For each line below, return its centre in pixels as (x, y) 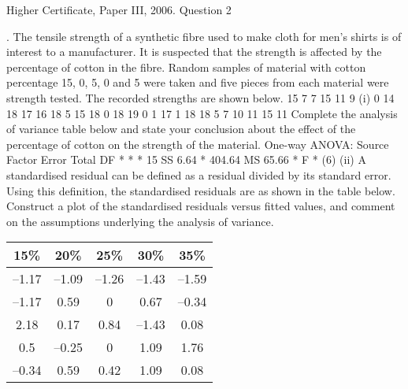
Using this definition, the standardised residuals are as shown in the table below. (201, 190)
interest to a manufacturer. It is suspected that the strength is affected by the (194, 52)
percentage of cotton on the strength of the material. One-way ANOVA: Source (198, 144)
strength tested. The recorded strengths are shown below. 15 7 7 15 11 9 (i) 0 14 (200, 97)
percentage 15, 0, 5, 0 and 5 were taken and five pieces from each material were (198, 82)
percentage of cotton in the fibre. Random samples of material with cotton (186, 67)
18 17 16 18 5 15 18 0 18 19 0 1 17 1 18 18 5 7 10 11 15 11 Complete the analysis (202, 113)
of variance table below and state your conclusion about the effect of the (181, 129)
